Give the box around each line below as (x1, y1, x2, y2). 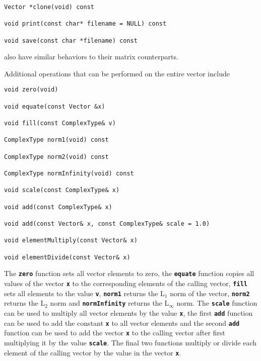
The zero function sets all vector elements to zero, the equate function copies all (4, 268, 254, 279)
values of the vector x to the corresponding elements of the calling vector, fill (4, 278, 247, 288)
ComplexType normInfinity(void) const (4, 170, 134, 177)
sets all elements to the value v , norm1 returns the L (4, 288, 165, 298)
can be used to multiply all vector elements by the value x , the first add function (4, 307, 253, 318)
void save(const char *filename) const (4, 37, 138, 44)
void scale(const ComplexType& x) (4, 187, 120, 194)
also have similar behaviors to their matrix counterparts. (4, 51, 178, 62)
